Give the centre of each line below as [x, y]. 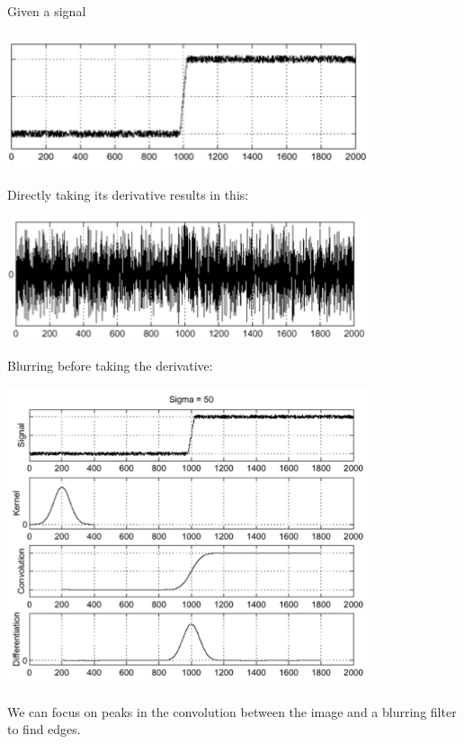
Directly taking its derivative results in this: [128, 194]
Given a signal [47, 11]
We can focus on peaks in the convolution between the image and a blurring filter [232, 711]
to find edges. [44, 729]
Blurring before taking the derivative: [110, 366]
